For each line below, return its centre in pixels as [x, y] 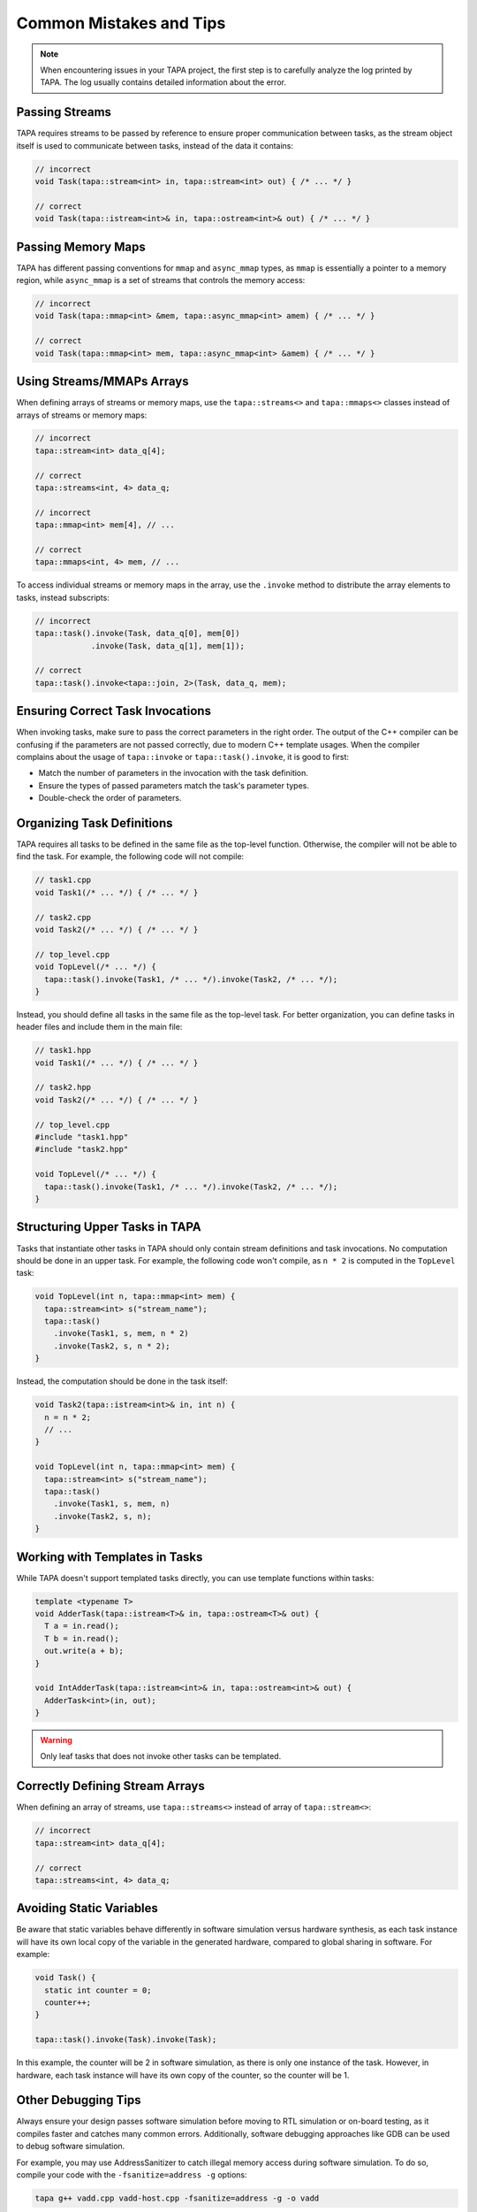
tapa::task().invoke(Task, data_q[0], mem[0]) [137, 634]
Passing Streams [64, 112]
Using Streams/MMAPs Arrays [102, 382]
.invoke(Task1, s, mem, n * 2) [121, 1333]
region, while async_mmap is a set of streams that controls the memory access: [161, 280]
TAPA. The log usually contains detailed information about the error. [163, 82]
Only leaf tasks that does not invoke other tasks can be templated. [161, 1756]
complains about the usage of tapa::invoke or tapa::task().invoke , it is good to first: [182, 757]
